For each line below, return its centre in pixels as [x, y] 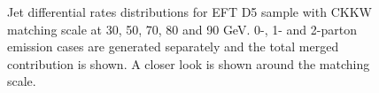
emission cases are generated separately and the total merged [173, 46]
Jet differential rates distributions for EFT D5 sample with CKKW [189, 12]
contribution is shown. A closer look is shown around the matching [189, 63]
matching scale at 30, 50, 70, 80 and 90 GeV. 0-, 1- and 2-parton [182, 29]
